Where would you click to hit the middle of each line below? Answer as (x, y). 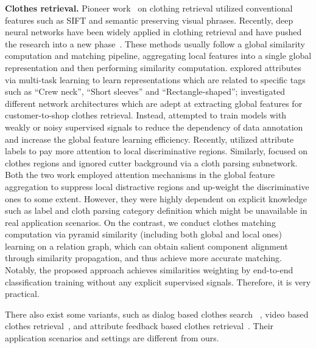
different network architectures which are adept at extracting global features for (154, 103)
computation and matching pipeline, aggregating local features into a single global (158, 56)
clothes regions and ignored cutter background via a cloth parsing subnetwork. (151, 162)
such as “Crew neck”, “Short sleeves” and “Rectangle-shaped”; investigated (145, 91)
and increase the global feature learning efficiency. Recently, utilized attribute (149, 139)
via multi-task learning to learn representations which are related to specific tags (155, 79)
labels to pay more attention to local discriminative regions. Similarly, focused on (156, 151)
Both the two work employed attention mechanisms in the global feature (140, 175)
